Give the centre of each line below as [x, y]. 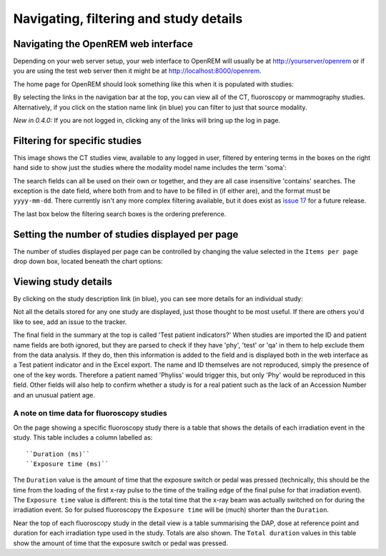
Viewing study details [63, 282]
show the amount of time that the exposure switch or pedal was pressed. [121, 543]
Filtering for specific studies [78, 140]
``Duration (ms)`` [58, 454]
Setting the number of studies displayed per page [126, 234]
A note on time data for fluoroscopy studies [90, 413]
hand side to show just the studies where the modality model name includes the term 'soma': [150, 168]
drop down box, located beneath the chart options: [88, 261]
